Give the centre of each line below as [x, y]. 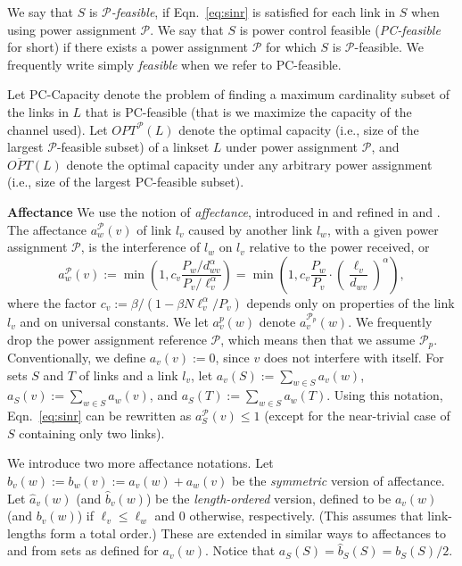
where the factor [52, 302]
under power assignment [292, 147]
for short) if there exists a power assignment [128, 47]
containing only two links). [92, 433]
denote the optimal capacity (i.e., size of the [299, 129]
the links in [38, 111]
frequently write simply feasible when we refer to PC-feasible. [174, 64]
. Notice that [240, 550]
